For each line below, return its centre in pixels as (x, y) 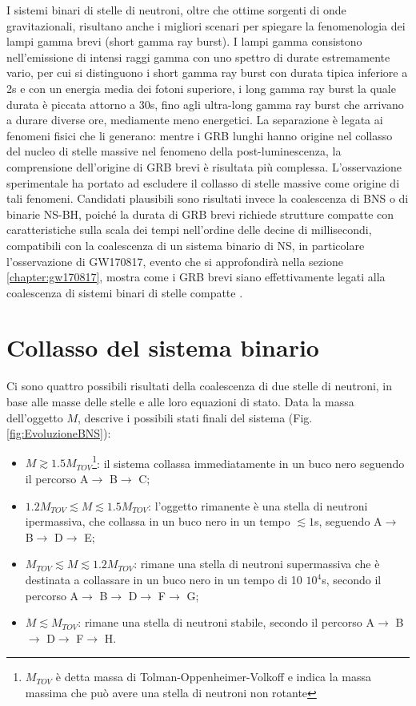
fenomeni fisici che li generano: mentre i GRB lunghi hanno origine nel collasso (200, 135)
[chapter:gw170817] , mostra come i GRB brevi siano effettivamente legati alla (196, 277)
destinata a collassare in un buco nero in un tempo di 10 (164, 579)
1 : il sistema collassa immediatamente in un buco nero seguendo (248, 462)
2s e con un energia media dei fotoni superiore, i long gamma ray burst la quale (201, 88)
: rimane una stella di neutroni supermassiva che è (257, 564)
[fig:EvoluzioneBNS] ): (59, 433)
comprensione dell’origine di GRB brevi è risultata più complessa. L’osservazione (204, 166)
